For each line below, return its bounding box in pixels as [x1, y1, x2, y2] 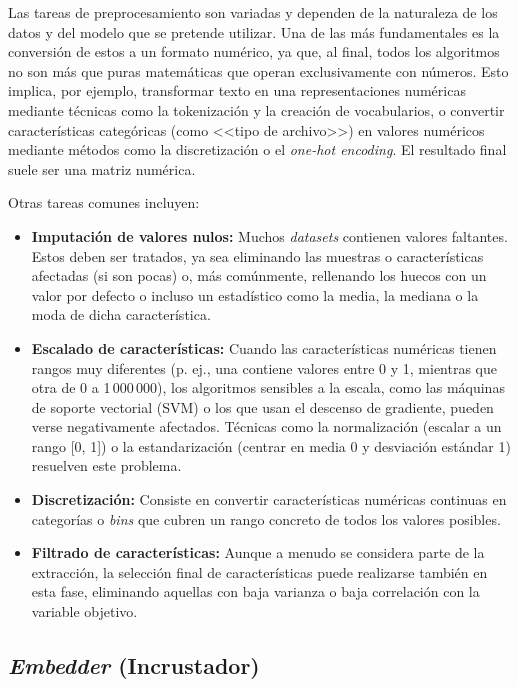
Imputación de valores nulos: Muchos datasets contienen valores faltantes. [31, 225, 508, 246]
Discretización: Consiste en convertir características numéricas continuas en [31, 489, 507, 510]
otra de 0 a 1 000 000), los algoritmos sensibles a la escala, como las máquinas [31, 377, 505, 398]
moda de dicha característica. [31, 304, 211, 325]
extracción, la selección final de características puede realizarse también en [31, 561, 488, 582]
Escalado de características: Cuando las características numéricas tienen [31, 337, 497, 358]
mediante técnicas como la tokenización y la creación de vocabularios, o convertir [8, 99, 505, 120]
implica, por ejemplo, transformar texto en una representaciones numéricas [8, 80, 466, 101]
